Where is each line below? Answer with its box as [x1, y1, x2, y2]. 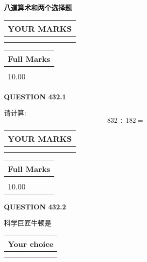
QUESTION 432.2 [4, 201, 66, 211]
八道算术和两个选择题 [4, 2, 72, 12]
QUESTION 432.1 [4, 91, 66, 101]
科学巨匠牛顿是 [4, 218, 51, 228]
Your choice [8, 238, 54, 249]
